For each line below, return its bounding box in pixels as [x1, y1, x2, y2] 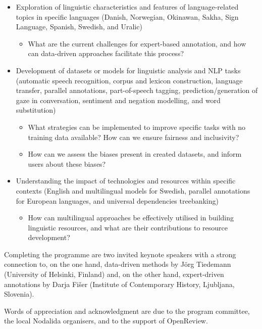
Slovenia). [4, 289, 34, 299]
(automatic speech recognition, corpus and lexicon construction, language [16, 75, 243, 85]
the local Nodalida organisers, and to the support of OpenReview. [4, 315, 208, 326]
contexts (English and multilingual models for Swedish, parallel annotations [16, 185, 250, 196]
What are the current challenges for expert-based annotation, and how [28, 38, 246, 49]
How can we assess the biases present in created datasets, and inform [28, 149, 242, 159]
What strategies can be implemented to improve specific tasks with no [28, 121, 246, 132]
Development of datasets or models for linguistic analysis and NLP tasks [16, 65, 241, 75]
